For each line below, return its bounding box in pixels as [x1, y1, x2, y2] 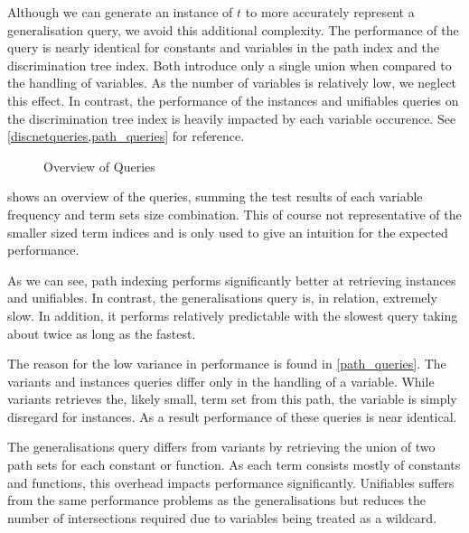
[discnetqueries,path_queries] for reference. [7, 126, 245, 145]
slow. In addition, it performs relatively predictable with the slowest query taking [7, 305, 458, 324]
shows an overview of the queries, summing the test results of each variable [7, 187, 423, 206]
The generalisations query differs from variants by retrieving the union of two [7, 437, 436, 456]
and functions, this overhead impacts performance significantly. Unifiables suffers [7, 472, 455, 491]
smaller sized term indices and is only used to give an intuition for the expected [7, 222, 448, 241]
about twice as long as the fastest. [7, 323, 196, 342]
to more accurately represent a [245, 3, 415, 21]
